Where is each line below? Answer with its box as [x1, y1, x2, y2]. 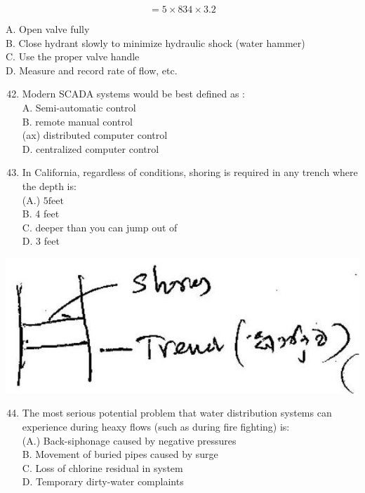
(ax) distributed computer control [22, 128, 168, 142]
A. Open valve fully [6, 22, 90, 36]
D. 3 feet [22, 234, 60, 248]
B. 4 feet [22, 206, 60, 221]
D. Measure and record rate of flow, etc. [6, 62, 178, 77]
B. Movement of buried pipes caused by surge [22, 447, 218, 461]
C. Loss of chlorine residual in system [22, 460, 183, 475]
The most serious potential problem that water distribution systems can [22, 405, 332, 420]
